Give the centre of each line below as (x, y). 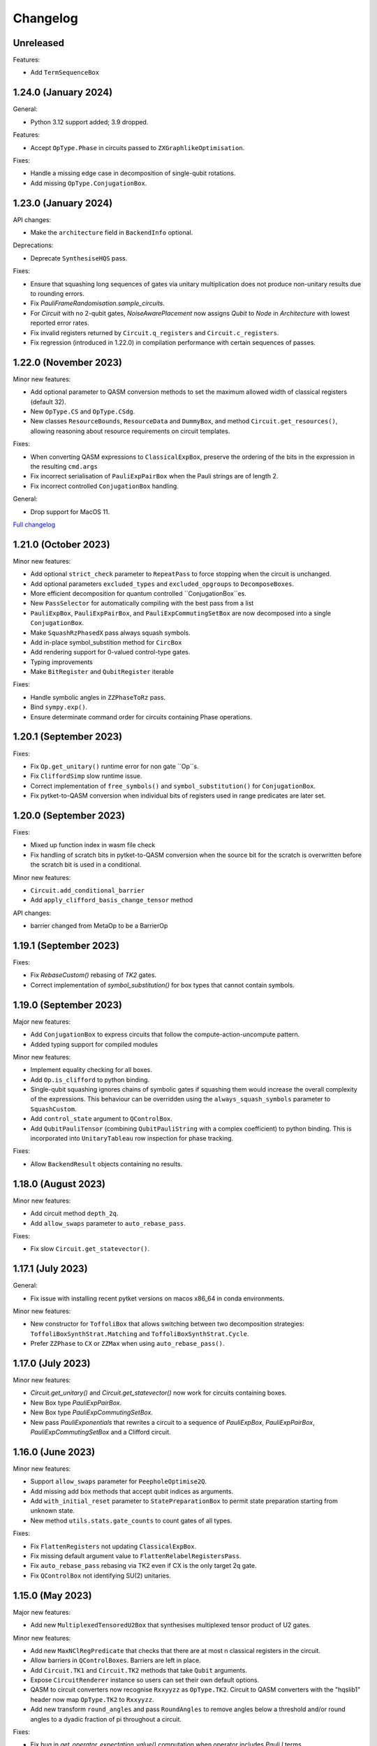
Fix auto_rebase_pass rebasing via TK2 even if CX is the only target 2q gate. (143, 1566)
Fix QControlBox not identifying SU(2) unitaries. (101, 1576)
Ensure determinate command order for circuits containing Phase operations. (141, 717)
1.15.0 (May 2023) (52, 1595)
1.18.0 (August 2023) (59, 1184)
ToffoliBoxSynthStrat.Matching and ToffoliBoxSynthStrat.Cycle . (140, 1333)
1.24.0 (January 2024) (63, 93)
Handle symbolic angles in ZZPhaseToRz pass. (98, 697)
